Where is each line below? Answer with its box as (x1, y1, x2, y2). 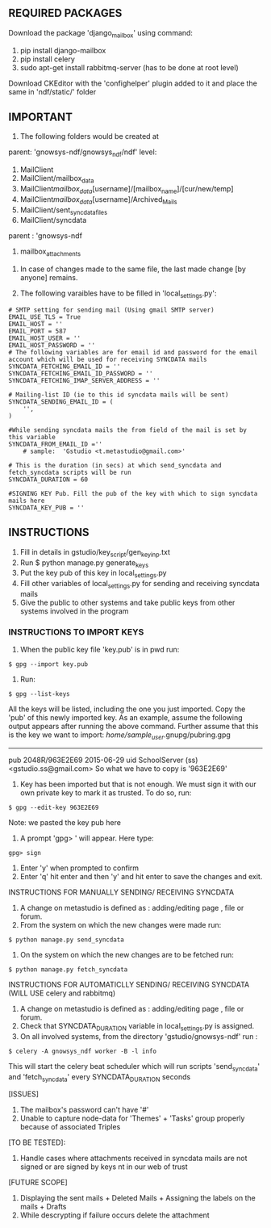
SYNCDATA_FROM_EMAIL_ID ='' (8, 440, 103, 448)
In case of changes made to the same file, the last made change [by (19, 264, 246, 274)
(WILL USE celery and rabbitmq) (8, 988, 116, 998)
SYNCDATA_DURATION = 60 (8, 476, 89, 484)
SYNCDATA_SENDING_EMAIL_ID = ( (8, 398, 114, 406)
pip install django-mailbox (19, 45, 106, 55)
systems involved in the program (19, 606, 129, 616)
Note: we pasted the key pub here (8, 818, 121, 828)
